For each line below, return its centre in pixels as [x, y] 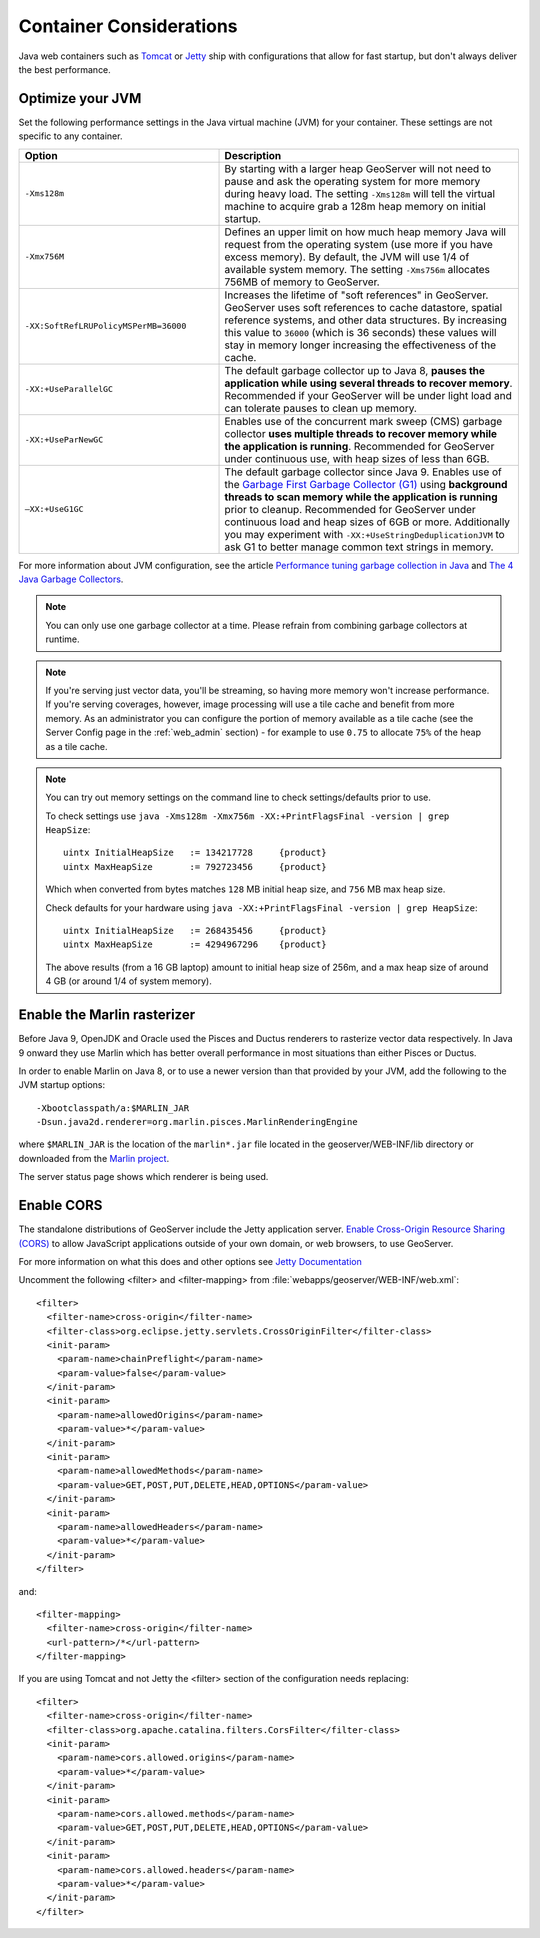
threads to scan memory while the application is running [361, 497]
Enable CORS [60, 1205]
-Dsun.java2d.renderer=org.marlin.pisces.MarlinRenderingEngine [197, 1122]
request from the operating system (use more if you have [359, 244]
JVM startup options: [62, 1085]
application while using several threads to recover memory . [368, 383]
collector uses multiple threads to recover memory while [361, 433]
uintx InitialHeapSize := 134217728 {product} [195, 853]
